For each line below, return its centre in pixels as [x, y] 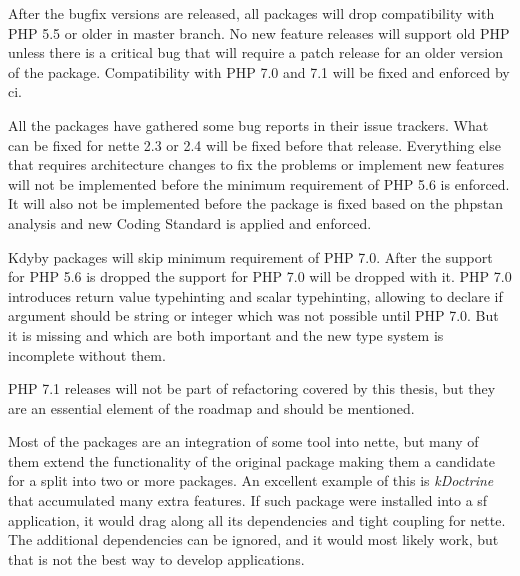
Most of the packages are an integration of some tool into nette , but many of [243, 441]
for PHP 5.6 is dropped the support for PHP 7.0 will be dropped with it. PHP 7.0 [260, 276]
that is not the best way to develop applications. [156, 558]
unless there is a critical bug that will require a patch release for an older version [255, 52]
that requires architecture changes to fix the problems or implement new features [256, 164]
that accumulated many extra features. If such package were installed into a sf [248, 500]
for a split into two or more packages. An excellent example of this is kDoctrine [251, 480]
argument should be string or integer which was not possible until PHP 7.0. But [253, 315]
